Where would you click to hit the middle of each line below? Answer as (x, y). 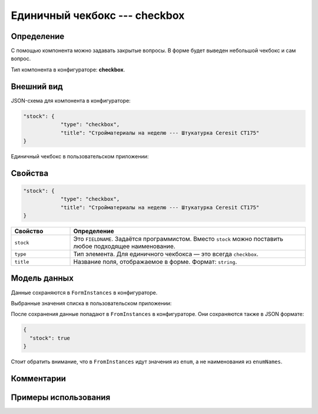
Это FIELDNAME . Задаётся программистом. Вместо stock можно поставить (178, 239)
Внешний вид (37, 87)
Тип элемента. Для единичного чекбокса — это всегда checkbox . (166, 254)
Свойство (29, 232)
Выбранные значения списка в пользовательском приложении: (91, 303)
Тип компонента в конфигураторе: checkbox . (68, 69)
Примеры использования (61, 397)
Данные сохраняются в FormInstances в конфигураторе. (84, 292)
